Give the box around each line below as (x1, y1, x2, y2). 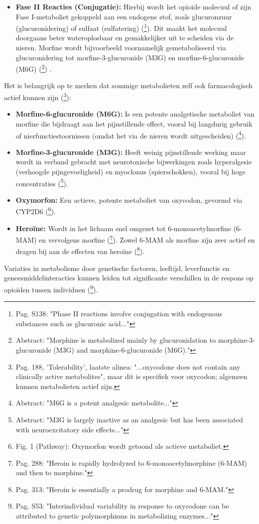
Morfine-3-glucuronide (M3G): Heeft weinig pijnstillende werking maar (15, 146, 246, 157)
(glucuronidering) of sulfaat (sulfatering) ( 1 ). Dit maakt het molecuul (15, 21, 227, 33)
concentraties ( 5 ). (15, 176, 68, 188)
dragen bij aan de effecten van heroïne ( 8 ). (15, 245, 145, 257)
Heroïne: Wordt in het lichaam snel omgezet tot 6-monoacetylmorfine (15, 223, 232, 233)
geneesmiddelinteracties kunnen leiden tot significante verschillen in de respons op (4, 272, 254, 283)
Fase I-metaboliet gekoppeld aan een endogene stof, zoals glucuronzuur (15, 11, 232, 21)
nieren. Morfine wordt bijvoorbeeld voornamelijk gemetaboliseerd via (15, 42, 226, 53)
